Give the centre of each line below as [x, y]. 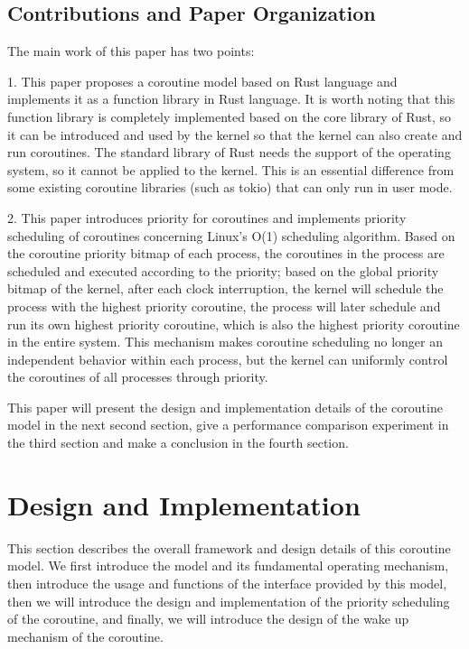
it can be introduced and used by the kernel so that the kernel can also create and [235, 134]
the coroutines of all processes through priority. [138, 377]
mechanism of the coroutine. [85, 636]
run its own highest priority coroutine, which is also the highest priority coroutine [234, 324]
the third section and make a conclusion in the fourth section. [178, 443]
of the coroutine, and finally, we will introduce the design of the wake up [208, 619]
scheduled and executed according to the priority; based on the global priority [223, 270]
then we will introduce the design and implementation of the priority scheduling [229, 601]
